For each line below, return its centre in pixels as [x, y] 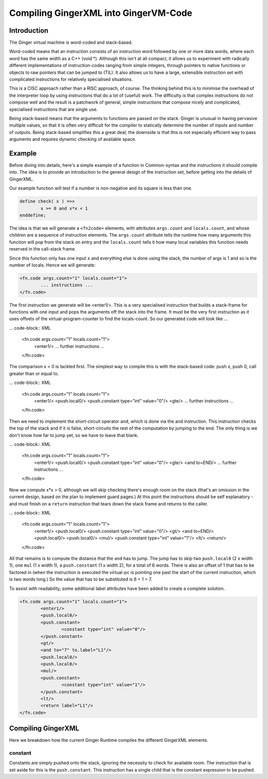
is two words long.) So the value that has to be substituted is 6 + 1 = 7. [81, 579]
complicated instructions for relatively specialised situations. [71, 79]
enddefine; [33, 215]
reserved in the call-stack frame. [43, 249]
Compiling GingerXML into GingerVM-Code [101, 13]
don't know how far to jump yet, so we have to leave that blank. [74, 435]
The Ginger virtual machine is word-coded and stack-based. [71, 43]
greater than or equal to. [34, 373]
